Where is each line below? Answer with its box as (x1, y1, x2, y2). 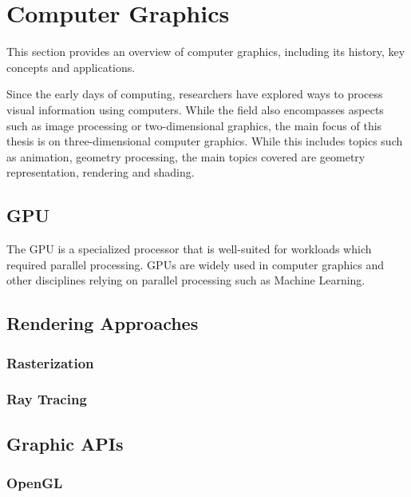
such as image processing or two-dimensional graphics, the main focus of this (6, 117, 382, 133)
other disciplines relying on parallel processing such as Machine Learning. (6, 272, 366, 288)
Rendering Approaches (6, 311, 199, 336)
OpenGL (6, 473, 63, 493)
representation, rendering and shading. (6, 164, 195, 181)
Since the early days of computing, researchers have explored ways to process (6, 85, 383, 102)
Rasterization (6, 352, 94, 372)
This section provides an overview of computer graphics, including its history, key (6, 43, 405, 60)
